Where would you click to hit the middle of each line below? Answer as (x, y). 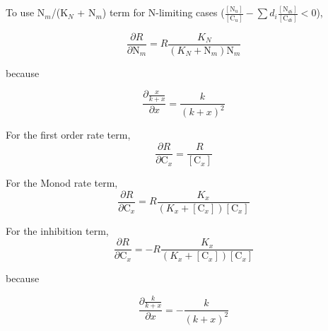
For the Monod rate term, (62, 183)
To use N (25, 12)
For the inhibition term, (57, 230)
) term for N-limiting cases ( (163, 12)
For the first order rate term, (68, 135)
